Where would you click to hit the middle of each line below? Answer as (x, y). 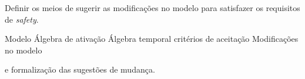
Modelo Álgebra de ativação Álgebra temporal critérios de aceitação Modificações (152, 39)
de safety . (22, 19)
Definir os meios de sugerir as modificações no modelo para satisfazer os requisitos (152, 8)
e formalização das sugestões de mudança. (80, 69)
